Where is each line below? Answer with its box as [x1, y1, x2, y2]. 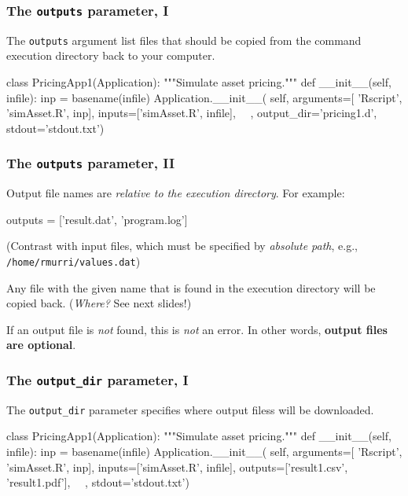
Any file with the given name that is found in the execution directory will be [6, 279, 376, 296]
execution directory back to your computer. [6, 47, 215, 64]
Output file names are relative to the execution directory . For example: [6, 185, 345, 201]
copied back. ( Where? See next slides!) [6, 295, 192, 311]
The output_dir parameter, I [6, 369, 189, 389]
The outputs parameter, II [6, 153, 175, 173]
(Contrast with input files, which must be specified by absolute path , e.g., [6, 237, 358, 254]
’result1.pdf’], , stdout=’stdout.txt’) [6, 474, 189, 490]
